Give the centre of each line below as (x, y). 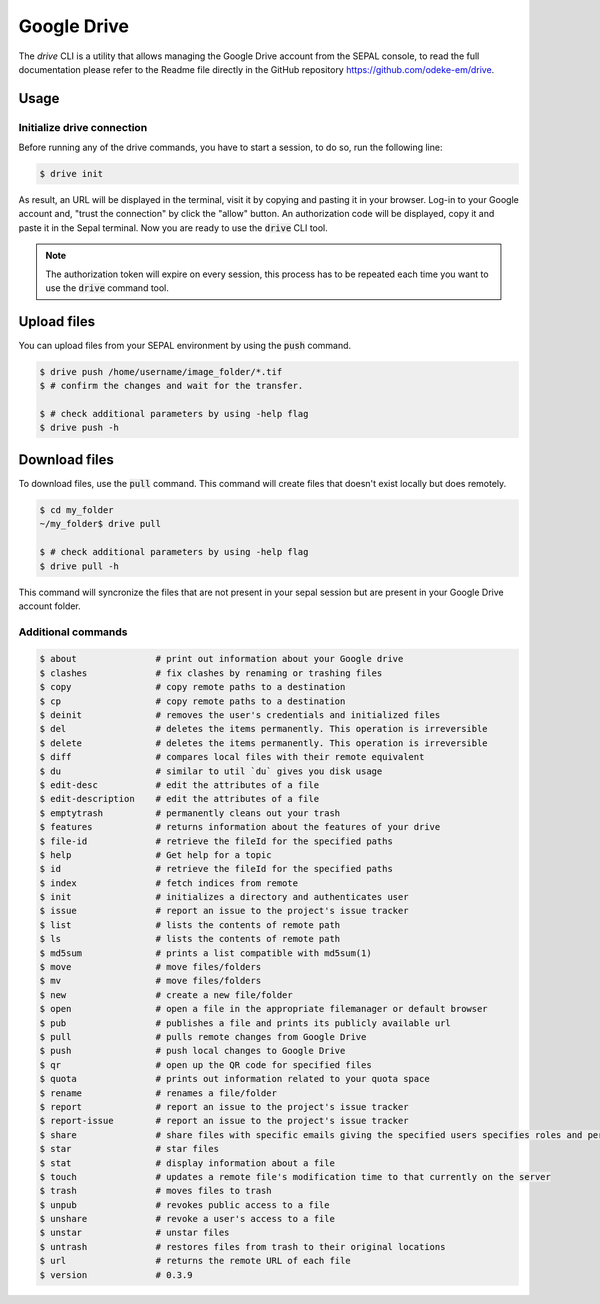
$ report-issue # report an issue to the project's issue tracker (224, 1121)
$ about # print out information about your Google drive (221, 659)
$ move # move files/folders (150, 967)
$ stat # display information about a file (187, 1163)
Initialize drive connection (83, 127)
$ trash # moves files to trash (155, 1191)
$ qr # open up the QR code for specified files (205, 1064)
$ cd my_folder (76, 509)
